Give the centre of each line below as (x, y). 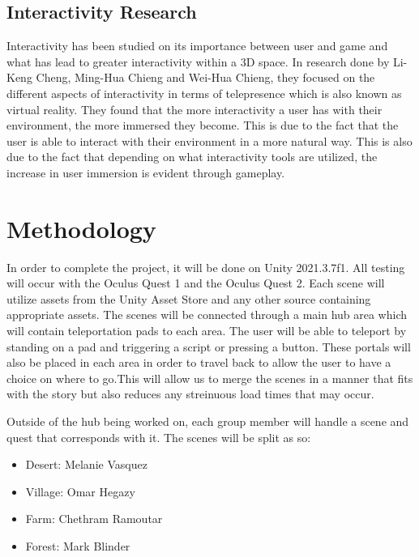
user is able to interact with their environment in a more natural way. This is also (209, 140)
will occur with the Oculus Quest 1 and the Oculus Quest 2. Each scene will (196, 283)
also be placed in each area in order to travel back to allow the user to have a (199, 362)
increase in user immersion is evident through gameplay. (146, 172)
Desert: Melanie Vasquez (86, 464)
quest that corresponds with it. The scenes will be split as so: (159, 437)
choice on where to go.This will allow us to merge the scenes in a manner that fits (210, 378)
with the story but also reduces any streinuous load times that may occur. (190, 394)
